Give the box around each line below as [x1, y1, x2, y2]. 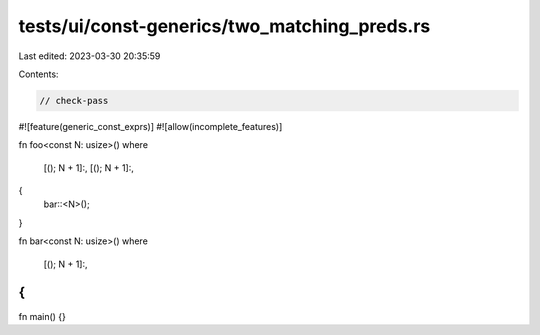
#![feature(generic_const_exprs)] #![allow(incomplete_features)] [18, 120, 283, 132]
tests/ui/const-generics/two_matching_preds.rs [18, 15, 431, 37]
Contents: [18, 68, 59, 80]
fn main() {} [18, 310, 67, 322]
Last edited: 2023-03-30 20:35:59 [18, 50, 161, 62]
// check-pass [39, 95, 109, 106]
